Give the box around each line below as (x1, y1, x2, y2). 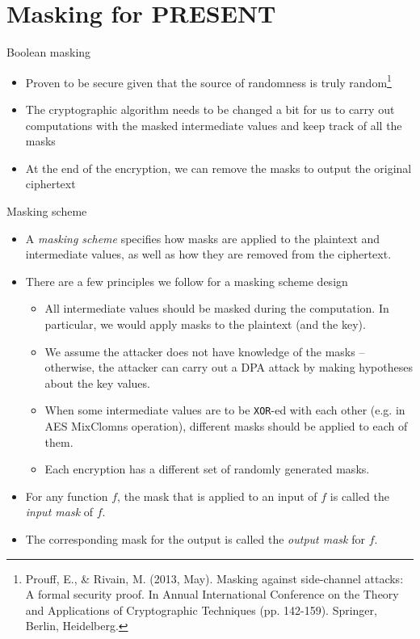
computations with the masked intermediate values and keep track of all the (25, 116, 402, 133)
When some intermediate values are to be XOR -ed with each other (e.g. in (44, 401, 405, 418)
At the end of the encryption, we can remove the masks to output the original (25, 159, 412, 176)
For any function (25, 487, 108, 504)
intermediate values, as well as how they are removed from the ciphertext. (25, 246, 392, 263)
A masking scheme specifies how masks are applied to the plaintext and (25, 229, 380, 246)
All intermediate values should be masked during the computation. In (44, 300, 389, 317)
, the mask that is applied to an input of (117, 487, 317, 504)
